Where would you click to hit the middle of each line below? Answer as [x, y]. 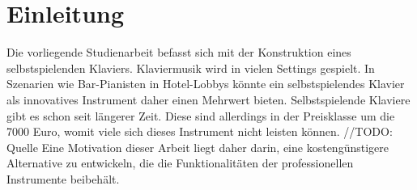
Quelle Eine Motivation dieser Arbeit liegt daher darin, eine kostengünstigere [198, 147]
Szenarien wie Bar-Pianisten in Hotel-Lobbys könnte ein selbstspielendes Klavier [206, 84]
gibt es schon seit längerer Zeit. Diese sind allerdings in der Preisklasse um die [201, 115]
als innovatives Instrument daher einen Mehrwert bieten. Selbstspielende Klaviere [208, 99]
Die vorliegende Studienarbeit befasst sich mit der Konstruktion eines [179, 52]
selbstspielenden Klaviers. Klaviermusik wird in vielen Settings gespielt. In [191, 68]
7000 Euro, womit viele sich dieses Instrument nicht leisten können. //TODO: [200, 131]
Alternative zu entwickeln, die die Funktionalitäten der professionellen [180, 163]
